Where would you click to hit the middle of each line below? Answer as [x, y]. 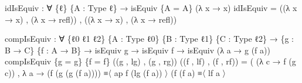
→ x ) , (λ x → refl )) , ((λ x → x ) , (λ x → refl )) [91, 19]
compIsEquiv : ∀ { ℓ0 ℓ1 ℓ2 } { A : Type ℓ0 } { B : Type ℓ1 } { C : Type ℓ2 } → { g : [149, 39]
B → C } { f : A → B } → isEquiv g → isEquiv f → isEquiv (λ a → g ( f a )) [138, 50]
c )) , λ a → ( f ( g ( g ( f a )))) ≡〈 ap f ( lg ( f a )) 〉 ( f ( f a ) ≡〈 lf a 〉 [116, 72]
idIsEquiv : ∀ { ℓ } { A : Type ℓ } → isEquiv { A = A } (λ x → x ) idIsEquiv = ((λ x [151, 8]
